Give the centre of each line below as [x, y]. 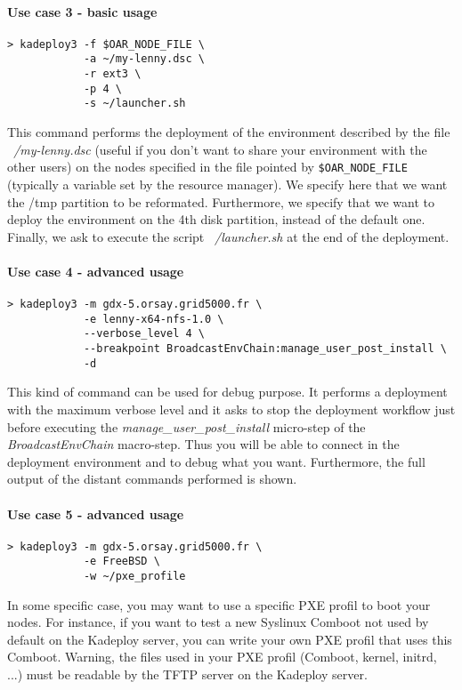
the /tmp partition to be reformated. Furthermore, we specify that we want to [221, 201]
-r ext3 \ [112, 74]
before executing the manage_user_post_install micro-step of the [186, 426]
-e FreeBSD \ [122, 562]
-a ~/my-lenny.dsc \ [144, 59]
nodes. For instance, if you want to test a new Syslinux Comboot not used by [218, 622]
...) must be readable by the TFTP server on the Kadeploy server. [187, 674]
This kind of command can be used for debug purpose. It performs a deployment [227, 392]
